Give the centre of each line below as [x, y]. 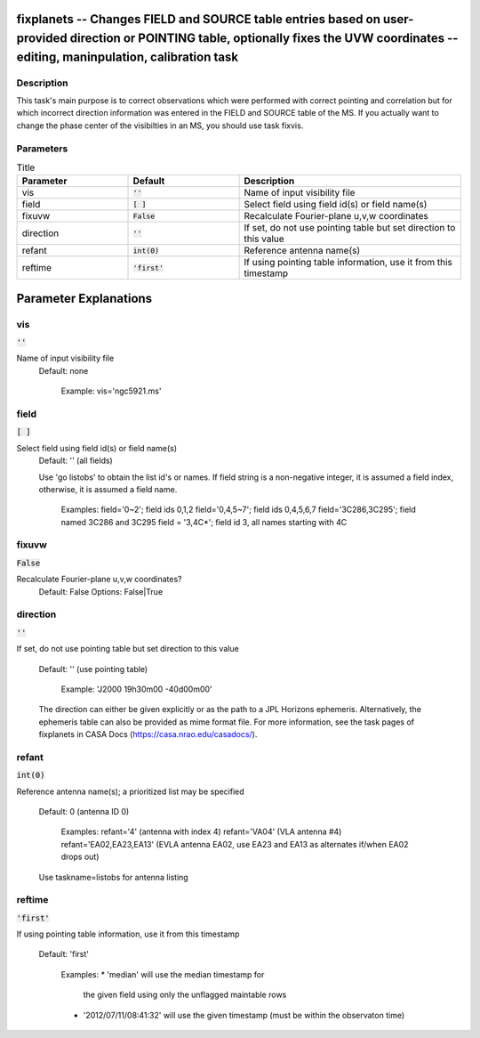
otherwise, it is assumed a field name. [108, 489]
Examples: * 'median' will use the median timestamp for [163, 974]
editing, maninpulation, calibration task [128, 57]
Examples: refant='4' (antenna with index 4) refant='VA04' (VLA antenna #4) [201, 831]
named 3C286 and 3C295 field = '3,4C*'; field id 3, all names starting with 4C [204, 522]
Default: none [64, 370]
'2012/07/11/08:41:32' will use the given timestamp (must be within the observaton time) [244, 1015]
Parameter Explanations [84, 298]
